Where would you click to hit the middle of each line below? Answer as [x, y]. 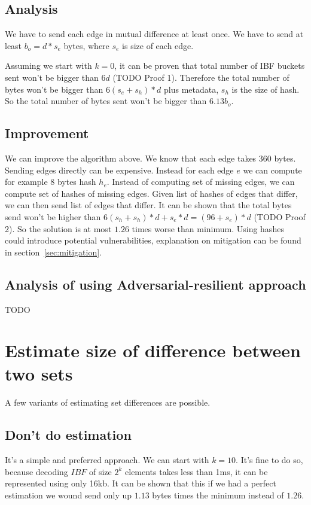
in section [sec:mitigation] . [53, 252]
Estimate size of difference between [153, 350]
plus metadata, [191, 89]
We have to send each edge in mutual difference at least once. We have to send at [154, 34]
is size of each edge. [158, 45]
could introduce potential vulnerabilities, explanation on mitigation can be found [153, 240]
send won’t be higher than [53, 216]
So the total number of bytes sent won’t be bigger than [106, 101]
